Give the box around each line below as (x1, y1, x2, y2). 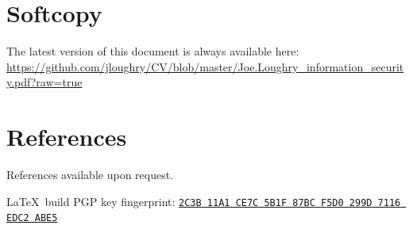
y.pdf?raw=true (6, 74, 83, 90)
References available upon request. (6, 166, 174, 183)
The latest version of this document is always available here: (6, 43, 299, 59)
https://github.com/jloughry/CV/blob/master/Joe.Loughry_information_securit (6, 58, 404, 74)
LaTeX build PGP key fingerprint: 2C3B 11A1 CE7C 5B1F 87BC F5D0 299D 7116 (6, 193, 401, 209)
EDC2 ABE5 (6, 212, 58, 224)
